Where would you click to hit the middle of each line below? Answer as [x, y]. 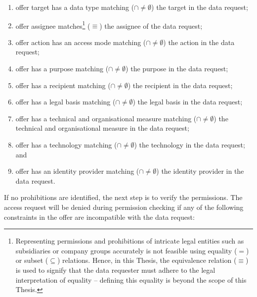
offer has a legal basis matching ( [65, 102]
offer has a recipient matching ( [63, 85]
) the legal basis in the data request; [188, 102]
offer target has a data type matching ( [75, 7]
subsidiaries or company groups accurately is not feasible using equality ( [126, 250]
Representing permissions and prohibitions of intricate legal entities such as [130, 241]
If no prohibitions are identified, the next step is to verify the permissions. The [123, 197]
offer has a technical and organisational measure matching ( [106, 118]
